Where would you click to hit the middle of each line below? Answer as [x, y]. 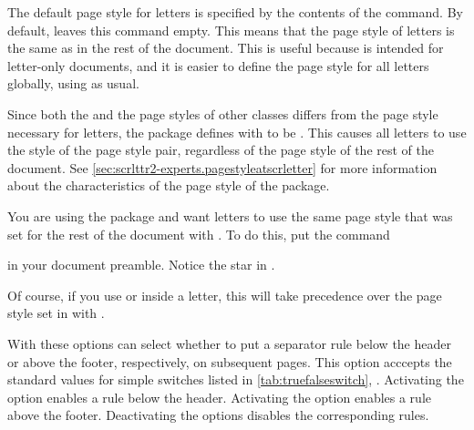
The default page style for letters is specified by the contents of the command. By [235, 12]
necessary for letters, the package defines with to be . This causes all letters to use [237, 132]
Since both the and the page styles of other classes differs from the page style [223, 113]
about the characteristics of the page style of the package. [169, 185]
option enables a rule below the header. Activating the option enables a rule [219, 397]
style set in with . [56, 313]
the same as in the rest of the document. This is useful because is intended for [226, 48]
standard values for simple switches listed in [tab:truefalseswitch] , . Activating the [236, 379]
